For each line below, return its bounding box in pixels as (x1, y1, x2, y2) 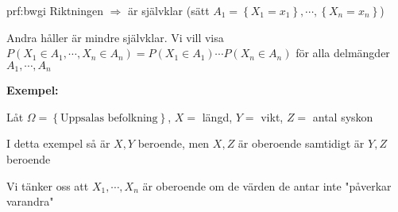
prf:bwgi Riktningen (6, 2, 103, 18)
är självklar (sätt (128, 2, 210, 18)
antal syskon (312, 108, 373, 125)
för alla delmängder (296, 44, 390, 61)
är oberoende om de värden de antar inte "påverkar (142, 177, 392, 194)
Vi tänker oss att (6, 177, 89, 194)
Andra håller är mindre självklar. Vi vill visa (6, 29, 224, 45)
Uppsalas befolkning (60, 112, 158, 124)
